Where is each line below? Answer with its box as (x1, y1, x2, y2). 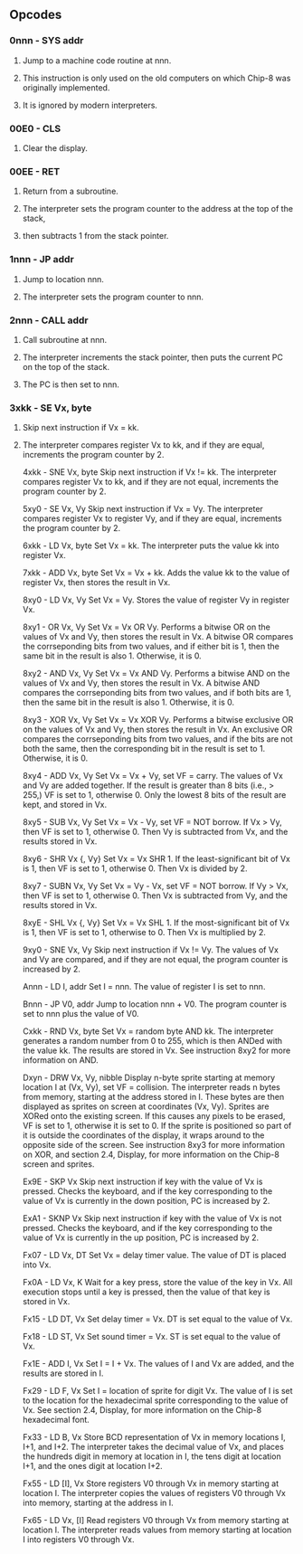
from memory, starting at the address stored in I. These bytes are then (22, 1092, 285, 1103)
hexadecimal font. (22, 1415, 90, 1426)
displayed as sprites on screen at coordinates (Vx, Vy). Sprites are (22, 1101, 270, 1112)
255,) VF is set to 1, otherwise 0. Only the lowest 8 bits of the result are (22, 790, 287, 801)
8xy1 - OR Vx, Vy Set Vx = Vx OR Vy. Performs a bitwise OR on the (22, 621, 271, 632)
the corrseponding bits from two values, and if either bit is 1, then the (22, 641, 280, 652)
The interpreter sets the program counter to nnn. (22, 291, 204, 302)
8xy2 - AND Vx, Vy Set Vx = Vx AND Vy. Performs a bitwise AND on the (22, 668, 290, 679)
